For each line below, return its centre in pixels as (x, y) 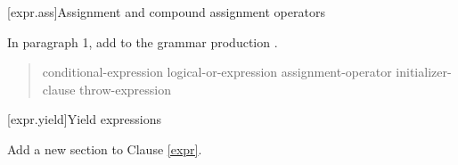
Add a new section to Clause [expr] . (105, 148)
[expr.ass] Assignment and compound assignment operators (166, 12)
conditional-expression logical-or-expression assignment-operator (217, 72)
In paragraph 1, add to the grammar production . (143, 41)
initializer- (424, 72)
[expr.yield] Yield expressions (84, 119)
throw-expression (125, 89)
